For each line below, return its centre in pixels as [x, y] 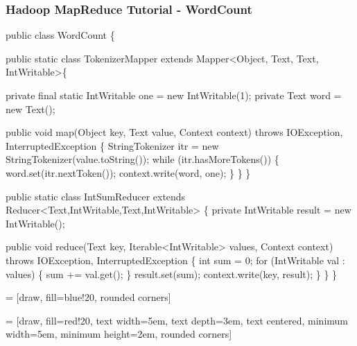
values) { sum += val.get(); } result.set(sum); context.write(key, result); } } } [172, 274]
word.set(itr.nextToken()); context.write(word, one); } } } [128, 172]
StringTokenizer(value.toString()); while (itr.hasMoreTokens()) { [142, 159]
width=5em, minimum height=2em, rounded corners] [119, 334]
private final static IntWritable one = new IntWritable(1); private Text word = [174, 95]
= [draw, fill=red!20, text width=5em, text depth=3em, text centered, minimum [177, 320]
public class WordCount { [60, 35]
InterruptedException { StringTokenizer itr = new [112, 145]
